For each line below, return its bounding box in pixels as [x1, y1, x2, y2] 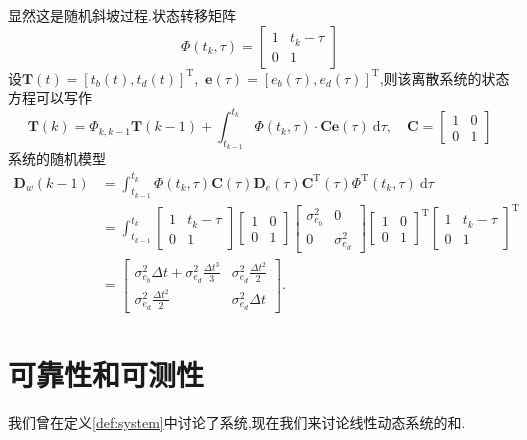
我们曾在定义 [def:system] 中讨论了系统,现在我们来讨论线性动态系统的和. [8, 411, 466, 432]
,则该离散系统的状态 [379, 67, 510, 88]
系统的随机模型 [8, 148, 106, 169]
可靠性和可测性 [8, 353, 205, 394]
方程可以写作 [8, 87, 92, 108]
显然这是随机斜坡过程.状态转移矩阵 [8, 5, 236, 25]
